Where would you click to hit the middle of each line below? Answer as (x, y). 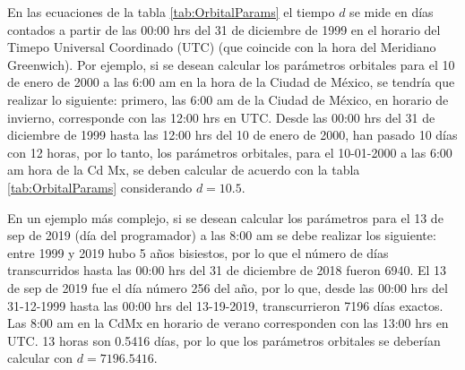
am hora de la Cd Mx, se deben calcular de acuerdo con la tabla (184, 170)
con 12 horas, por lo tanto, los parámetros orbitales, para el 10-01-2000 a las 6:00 (230, 152)
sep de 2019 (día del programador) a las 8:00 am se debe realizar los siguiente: (222, 235)
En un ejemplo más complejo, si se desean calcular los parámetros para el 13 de (225, 217)
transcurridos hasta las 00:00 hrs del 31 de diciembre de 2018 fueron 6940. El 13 (227, 270)
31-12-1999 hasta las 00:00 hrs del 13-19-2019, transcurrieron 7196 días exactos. (225, 305)
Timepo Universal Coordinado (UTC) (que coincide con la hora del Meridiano (222, 47)
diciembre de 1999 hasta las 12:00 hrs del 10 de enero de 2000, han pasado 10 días (232, 135)
